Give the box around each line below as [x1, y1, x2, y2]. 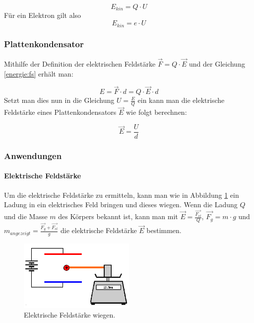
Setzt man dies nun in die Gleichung [4, 95, 115, 105]
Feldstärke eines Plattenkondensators [4, 107, 117, 117]
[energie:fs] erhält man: [4, 68, 73, 79]
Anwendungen [4, 149, 62, 161]
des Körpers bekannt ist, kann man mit [58, 211, 178, 222]
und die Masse [4, 211, 48, 222]
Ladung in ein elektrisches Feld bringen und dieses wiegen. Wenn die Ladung [4, 199, 238, 210]
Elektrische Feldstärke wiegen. [24, 310, 116, 320]
